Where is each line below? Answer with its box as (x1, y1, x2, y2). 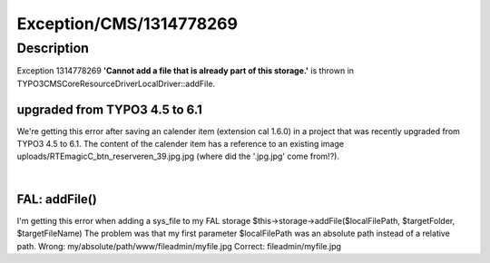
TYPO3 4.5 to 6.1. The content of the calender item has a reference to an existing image (16, 139, 345, 150)
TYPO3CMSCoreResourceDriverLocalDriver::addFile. (16, 78, 216, 89)
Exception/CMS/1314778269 (16, 14, 238, 34)
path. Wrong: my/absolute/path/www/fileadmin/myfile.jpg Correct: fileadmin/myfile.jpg (16, 240, 342, 251)
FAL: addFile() (16, 191, 97, 207)
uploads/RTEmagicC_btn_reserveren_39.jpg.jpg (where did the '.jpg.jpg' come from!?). (16, 151, 340, 162)
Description (16, 40, 90, 56)
